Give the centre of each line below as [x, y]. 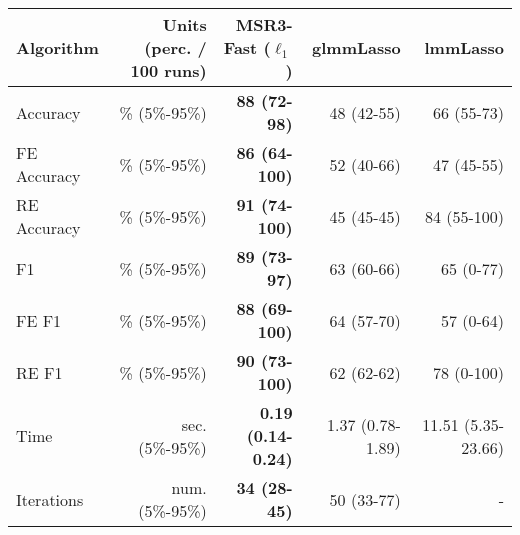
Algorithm [57, 47]
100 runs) [168, 70]
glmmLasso [356, 47]
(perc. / [175, 47]
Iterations [50, 499]
